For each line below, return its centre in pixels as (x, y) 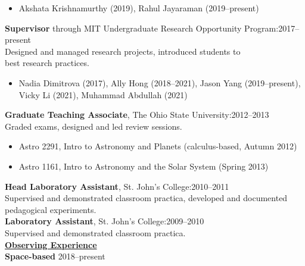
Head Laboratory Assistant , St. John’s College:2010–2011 (117, 186)
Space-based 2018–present (55, 256)
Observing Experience (51, 244)
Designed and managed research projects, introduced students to (123, 51)
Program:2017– (272, 28)
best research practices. (47, 63)
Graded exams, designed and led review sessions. (94, 126)
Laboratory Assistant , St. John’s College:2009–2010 (105, 221)
